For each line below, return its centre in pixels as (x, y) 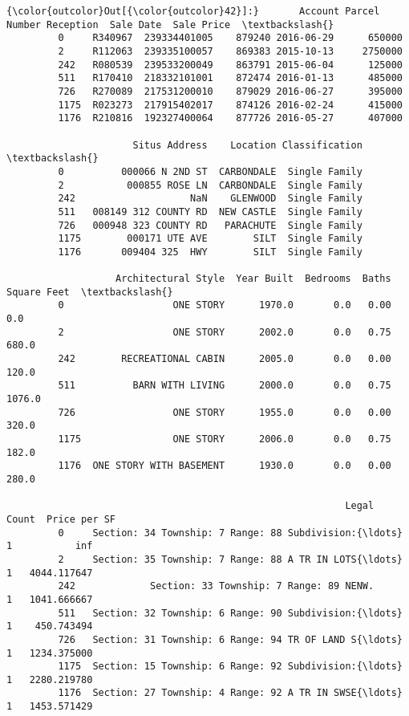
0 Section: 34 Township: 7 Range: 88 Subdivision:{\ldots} (230, 533)
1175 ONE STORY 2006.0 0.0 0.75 (225, 439)
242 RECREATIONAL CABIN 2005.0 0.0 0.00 (225, 359)
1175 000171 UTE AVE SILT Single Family (210, 239)
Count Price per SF (61, 519)
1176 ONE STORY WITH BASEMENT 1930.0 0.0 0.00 (225, 466)
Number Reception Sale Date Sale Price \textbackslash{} (170, 24)
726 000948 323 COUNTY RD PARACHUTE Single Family (210, 225)
